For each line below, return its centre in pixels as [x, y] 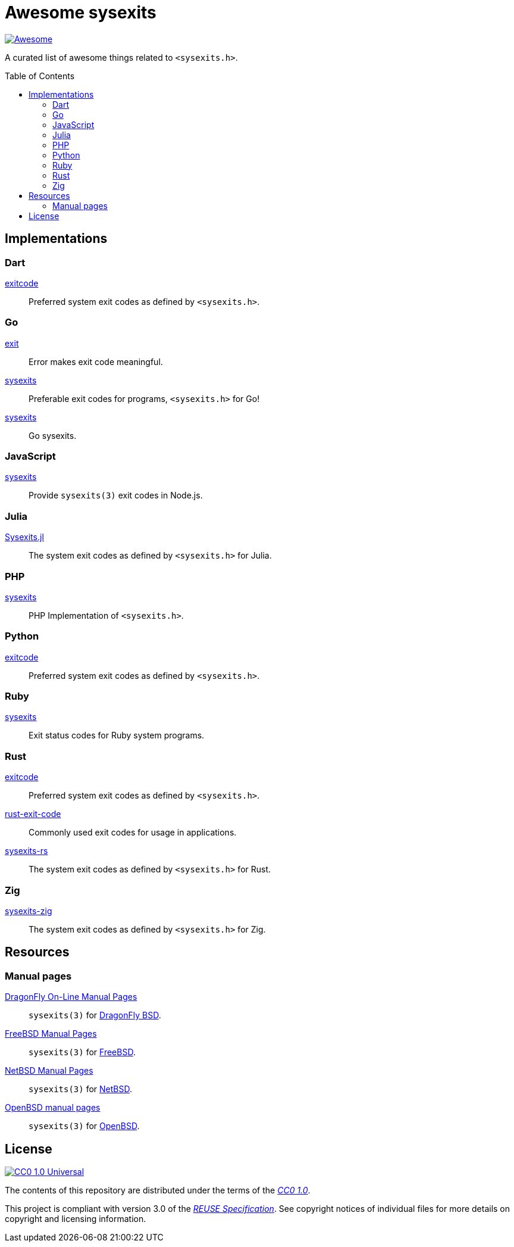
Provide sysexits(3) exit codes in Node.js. [116, 495]
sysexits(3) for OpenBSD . [84, 1126]
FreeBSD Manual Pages [51, 1034]
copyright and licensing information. [76, 1219]
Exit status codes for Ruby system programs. [117, 735]
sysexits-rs [26, 851]
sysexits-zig [29, 911]
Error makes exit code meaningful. [96, 361]
